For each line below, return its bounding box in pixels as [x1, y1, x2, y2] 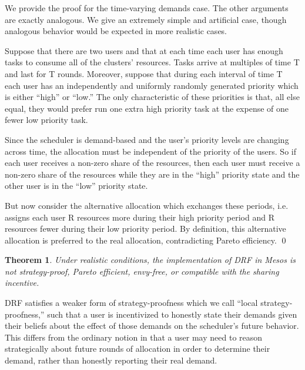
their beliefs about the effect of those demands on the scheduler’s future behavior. [5, 319, 299, 332]
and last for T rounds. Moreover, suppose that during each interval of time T [5, 67, 283, 79]
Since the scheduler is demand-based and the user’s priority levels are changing [5, 133, 289, 145]
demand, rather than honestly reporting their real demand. [5, 354, 217, 366]
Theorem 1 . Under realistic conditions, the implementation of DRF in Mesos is [5, 254, 296, 266]
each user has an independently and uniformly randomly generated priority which [5, 79, 299, 91]
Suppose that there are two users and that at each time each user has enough [5, 44, 283, 56]
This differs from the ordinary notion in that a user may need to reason [5, 331, 263, 343]
